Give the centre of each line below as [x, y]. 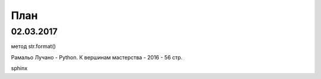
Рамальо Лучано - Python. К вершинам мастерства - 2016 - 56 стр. [97, 57]
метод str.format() [34, 46]
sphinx [19, 68]
